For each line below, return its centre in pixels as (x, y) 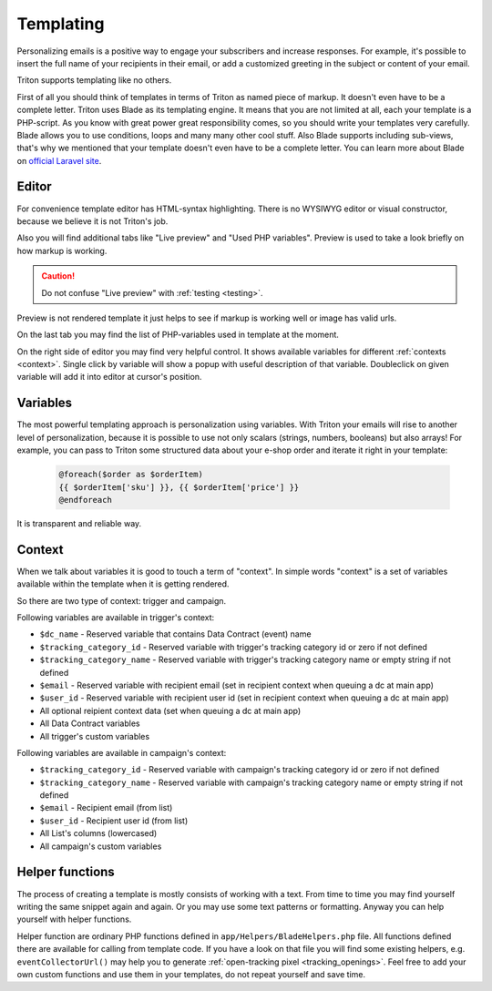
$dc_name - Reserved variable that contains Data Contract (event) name (175, 634)
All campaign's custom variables (101, 846)
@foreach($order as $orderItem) (131, 475)
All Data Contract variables (90, 723)
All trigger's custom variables (95, 736)
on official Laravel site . (59, 160)
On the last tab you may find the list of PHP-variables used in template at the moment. (178, 335)
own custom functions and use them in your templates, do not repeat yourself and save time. (191, 974)
